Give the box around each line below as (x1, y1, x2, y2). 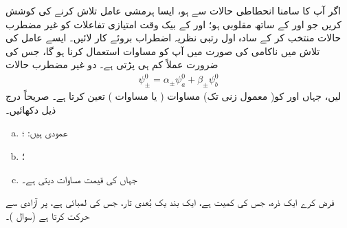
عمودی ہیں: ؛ (21, 125, 68, 140)
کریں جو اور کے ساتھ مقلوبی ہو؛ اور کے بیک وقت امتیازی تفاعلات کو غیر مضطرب (5, 17, 342, 31)
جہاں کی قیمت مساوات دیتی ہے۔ (21, 172, 137, 186)
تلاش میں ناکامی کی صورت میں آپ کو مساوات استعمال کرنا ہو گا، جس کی (5, 43, 320, 58)
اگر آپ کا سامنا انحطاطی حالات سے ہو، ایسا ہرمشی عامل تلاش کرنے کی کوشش (5, 3, 341, 17)
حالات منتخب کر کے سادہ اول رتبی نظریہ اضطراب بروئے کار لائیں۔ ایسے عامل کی (5, 30, 342, 45)
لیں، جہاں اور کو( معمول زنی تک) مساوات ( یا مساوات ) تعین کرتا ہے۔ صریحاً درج (5, 89, 342, 103)
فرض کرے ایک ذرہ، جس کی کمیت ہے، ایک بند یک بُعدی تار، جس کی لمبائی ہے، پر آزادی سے (5, 195, 335, 209)
